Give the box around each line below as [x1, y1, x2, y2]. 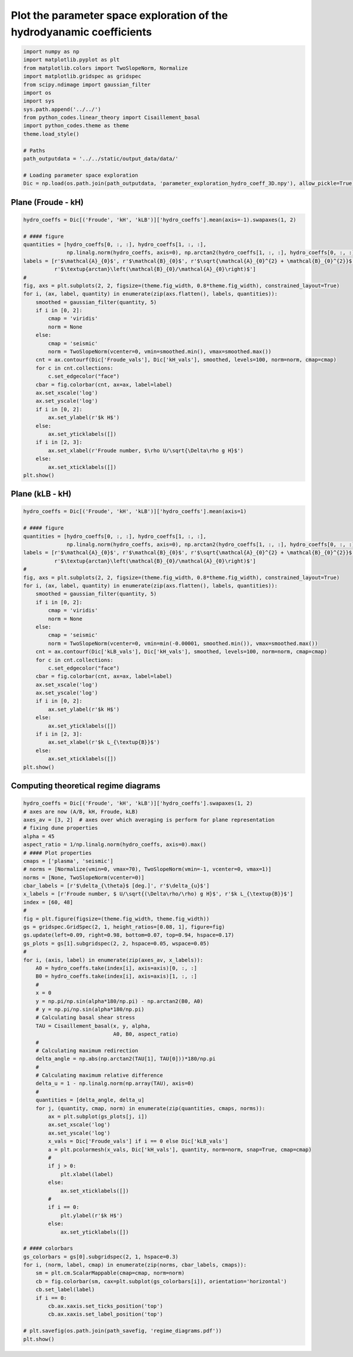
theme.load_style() [23, 130, 79, 137]
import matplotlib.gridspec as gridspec [23, 73, 141, 80]
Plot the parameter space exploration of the [11, 9, 228, 22]
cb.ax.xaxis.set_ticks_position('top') [48, 1303, 163, 1310]
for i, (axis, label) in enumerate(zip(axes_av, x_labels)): [23, 956, 204, 963]
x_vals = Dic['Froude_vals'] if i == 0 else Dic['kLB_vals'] [48, 1138, 228, 1145]
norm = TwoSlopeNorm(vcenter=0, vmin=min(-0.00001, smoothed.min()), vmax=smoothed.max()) [48, 640, 318, 647]
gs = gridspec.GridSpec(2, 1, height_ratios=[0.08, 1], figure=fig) [23, 924, 225, 931]
